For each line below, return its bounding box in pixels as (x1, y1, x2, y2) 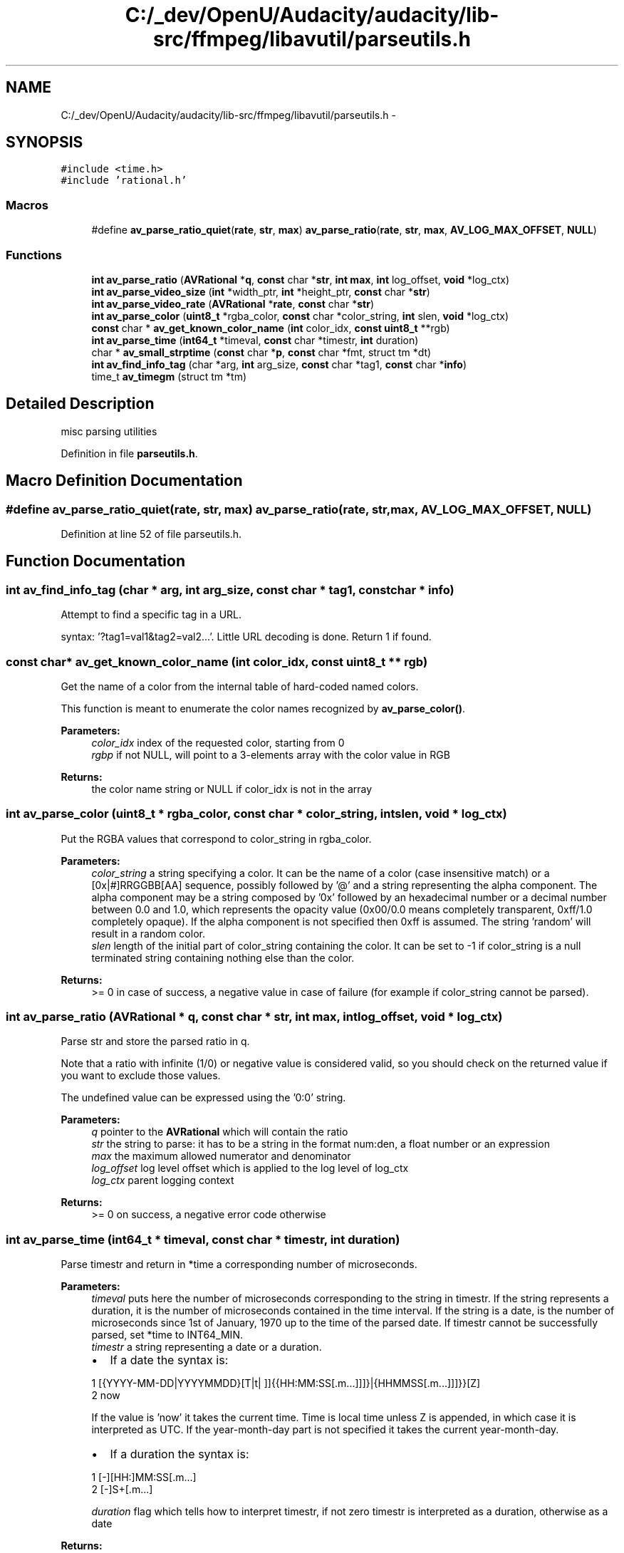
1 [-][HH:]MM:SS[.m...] (91, 1471, 197, 1484)
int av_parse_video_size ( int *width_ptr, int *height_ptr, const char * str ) (91, 285, 430, 298)
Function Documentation (6, 552, 185, 571)
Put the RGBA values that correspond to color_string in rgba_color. (61, 832, 372, 845)
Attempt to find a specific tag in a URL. (61, 608, 242, 621)
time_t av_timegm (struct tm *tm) (91, 370, 247, 383)
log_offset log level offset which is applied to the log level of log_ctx (91, 1162, 409, 1175)
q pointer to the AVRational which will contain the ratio (91, 1126, 348, 1138)
